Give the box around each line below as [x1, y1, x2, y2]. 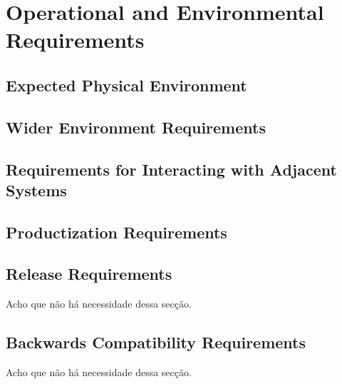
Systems [6, 178, 67, 201]
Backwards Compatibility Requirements [6, 331, 306, 353]
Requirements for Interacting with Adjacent [6, 158, 337, 180]
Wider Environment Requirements [6, 116, 266, 138]
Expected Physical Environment [6, 74, 247, 96]
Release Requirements [6, 263, 172, 285]
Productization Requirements [6, 221, 227, 243]
